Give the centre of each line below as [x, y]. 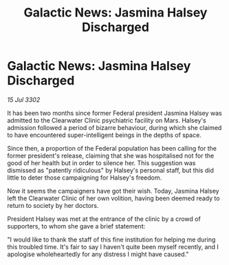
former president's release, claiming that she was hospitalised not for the [111, 156]
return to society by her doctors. [53, 205]
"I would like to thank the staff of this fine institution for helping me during [111, 240]
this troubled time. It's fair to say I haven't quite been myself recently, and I [113, 246]
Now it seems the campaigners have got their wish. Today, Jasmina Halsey [113, 191]
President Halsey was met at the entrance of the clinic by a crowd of [104, 219]
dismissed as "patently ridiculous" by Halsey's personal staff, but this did [111, 170]
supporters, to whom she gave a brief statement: [76, 226]
